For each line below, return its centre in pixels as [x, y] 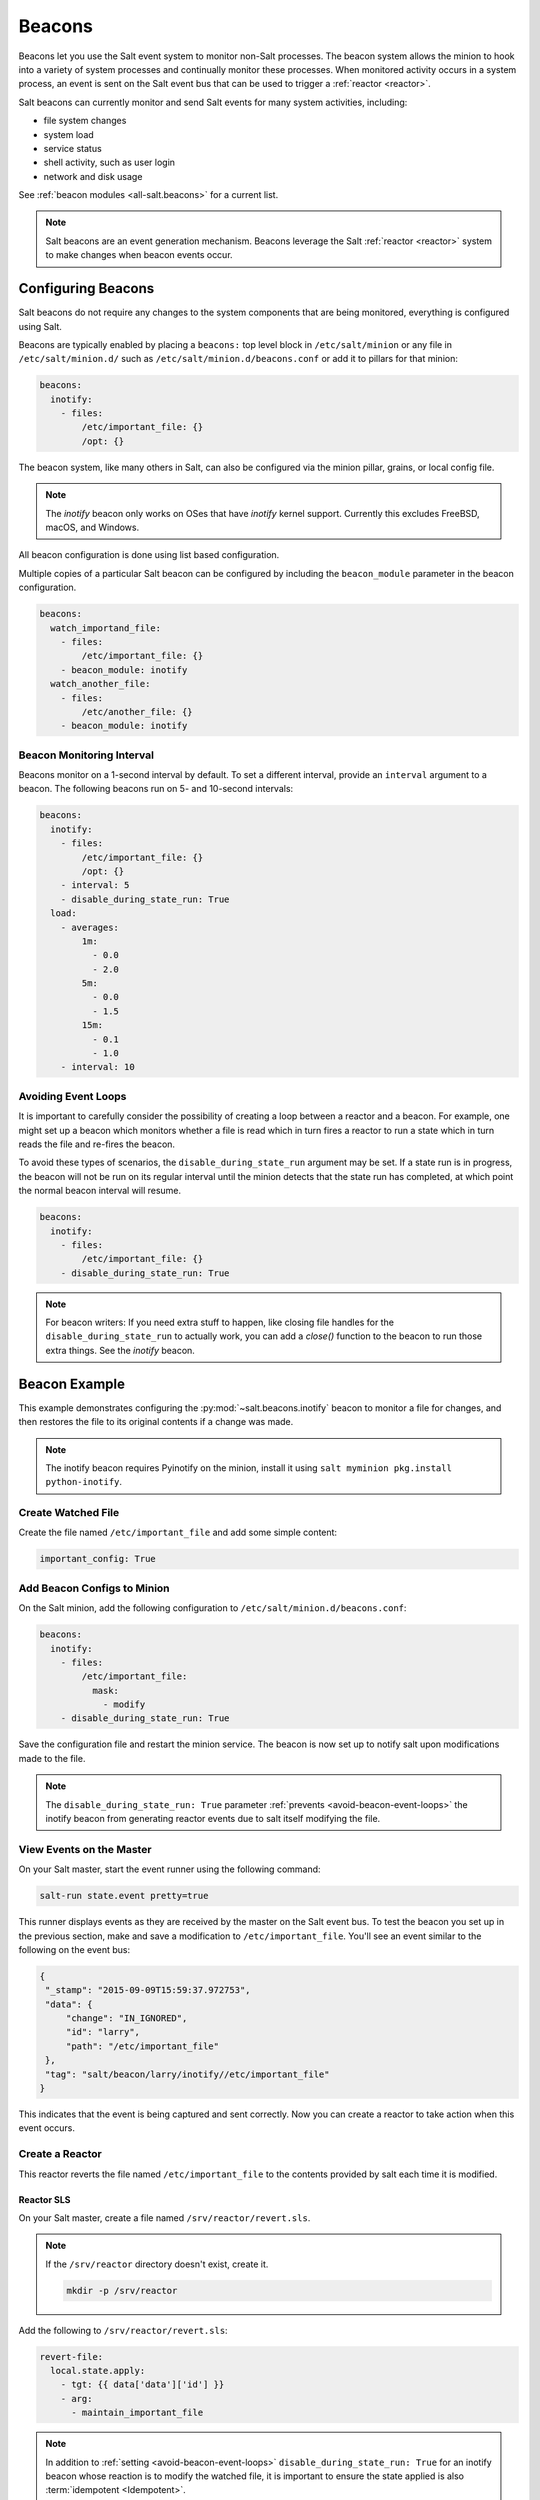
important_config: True [98, 1559]
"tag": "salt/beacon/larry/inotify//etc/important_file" [187, 2074]
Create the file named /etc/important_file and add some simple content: [178, 1532]
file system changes [85, 121]
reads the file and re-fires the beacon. [96, 1144]
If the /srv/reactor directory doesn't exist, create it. [157, 2264]
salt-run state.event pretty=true [124, 1896]
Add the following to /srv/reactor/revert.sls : [123, 2330]
